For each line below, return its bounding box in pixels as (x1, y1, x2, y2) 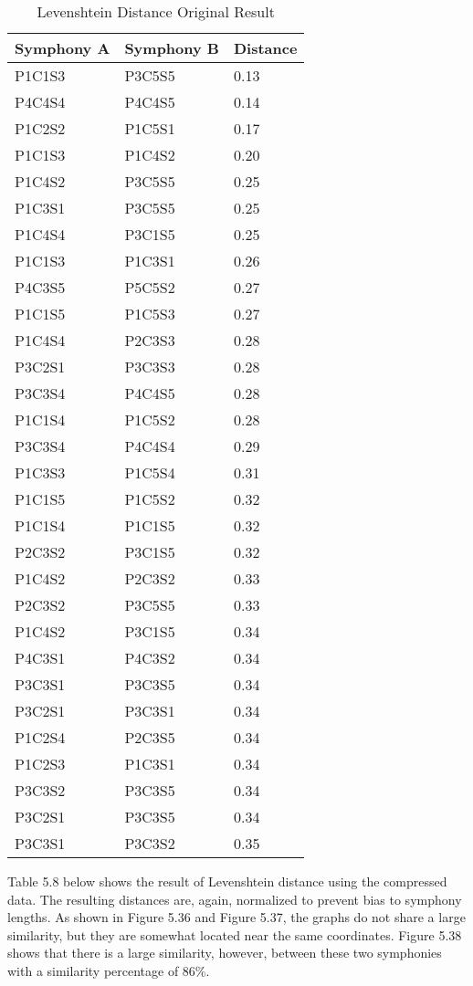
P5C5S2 (124, 277, 175, 298)
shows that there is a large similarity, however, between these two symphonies (7, 943, 442, 962)
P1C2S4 (15, 727, 66, 748)
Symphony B (124, 37, 219, 58)
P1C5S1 (124, 118, 175, 139)
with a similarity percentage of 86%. (7, 960, 210, 980)
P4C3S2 (124, 647, 175, 668)
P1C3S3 (15, 462, 66, 483)
